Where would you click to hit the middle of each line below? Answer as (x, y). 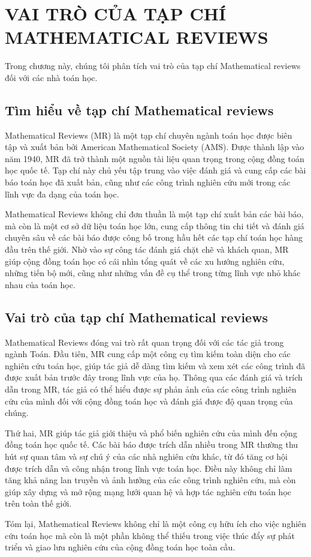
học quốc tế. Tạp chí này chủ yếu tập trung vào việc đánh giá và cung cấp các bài (155, 170)
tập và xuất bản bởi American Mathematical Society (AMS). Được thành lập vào (155, 147)
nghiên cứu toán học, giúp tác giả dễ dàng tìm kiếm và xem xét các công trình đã (155, 365)
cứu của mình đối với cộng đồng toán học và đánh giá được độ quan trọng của (149, 401)
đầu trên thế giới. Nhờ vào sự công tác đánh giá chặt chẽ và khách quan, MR (147, 249)
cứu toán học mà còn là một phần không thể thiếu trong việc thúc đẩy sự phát (150, 535)
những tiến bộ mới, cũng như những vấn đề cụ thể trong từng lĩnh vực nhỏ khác (153, 273)
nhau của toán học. (40, 284)
